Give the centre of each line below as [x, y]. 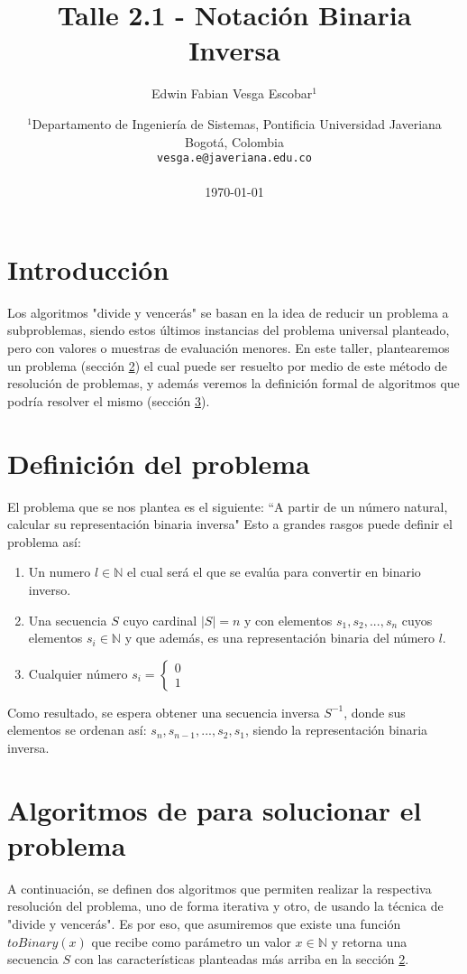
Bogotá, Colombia [234, 141]
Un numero [60, 572]
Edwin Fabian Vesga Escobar [232, 93]
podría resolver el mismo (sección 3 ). [109, 400]
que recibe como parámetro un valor [191, 941]
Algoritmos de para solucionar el [215, 809]
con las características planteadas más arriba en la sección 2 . [242, 959]
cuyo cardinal [160, 620]
